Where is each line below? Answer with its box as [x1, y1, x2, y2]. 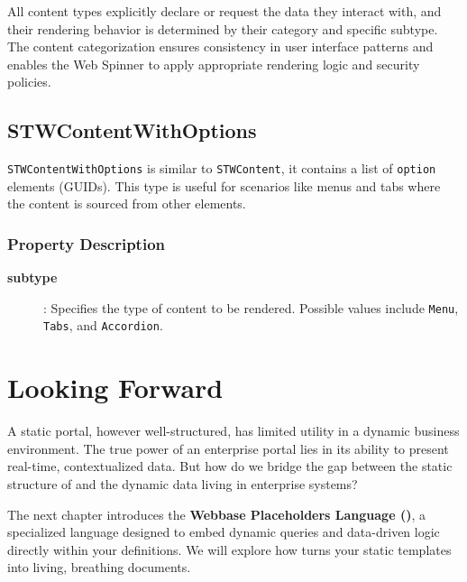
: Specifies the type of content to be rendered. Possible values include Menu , [43, 298, 459, 317]
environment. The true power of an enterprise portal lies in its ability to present [7, 439, 449, 457]
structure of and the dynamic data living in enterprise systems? [7, 475, 358, 494]
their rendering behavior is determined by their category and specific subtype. [7, 19, 438, 38]
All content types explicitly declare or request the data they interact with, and [7, 2, 442, 20]
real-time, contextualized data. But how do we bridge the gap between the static [7, 457, 453, 476]
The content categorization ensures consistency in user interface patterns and [7, 37, 434, 56]
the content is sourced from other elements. [7, 194, 246, 213]
